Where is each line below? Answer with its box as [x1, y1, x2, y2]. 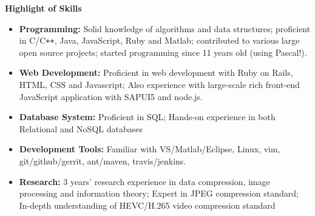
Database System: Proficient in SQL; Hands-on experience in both [19, 110, 276, 123]
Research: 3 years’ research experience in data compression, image [19, 175, 270, 187]
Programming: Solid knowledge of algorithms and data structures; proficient [19, 22, 311, 35]
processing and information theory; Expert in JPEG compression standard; [19, 187, 299, 200]
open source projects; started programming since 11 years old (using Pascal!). [19, 46, 307, 58]
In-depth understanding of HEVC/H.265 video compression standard [19, 198, 276, 211]
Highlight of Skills [5, 2, 82, 14]
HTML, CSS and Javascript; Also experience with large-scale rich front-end [19, 78, 300, 91]
